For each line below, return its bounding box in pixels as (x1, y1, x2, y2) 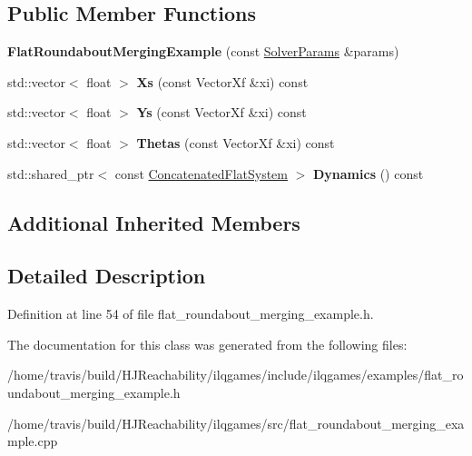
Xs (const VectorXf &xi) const (136, 72, 309, 91)
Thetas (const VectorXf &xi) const (136, 133, 335, 152)
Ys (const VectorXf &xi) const (136, 103, 307, 122)
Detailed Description (7, 262, 206, 290)
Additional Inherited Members (7, 208, 300, 236)
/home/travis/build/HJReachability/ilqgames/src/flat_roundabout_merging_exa (7, 413, 465, 432)
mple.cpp (7, 431, 58, 451)
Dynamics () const (313, 164, 424, 183)
